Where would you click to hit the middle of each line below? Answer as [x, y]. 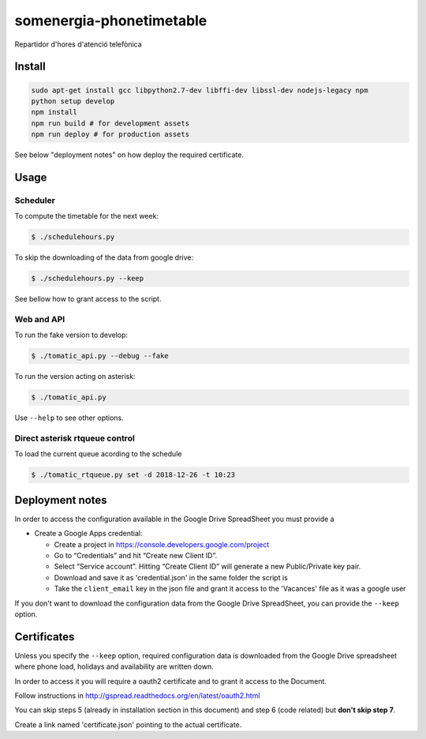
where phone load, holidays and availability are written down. [114, 666]
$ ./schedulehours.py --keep [88, 279]
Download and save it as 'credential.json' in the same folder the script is [171, 577]
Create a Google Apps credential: [88, 534]
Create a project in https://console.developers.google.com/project [162, 544]
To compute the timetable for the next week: [87, 216]
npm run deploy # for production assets [110, 135]
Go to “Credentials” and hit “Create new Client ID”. [136, 556]
